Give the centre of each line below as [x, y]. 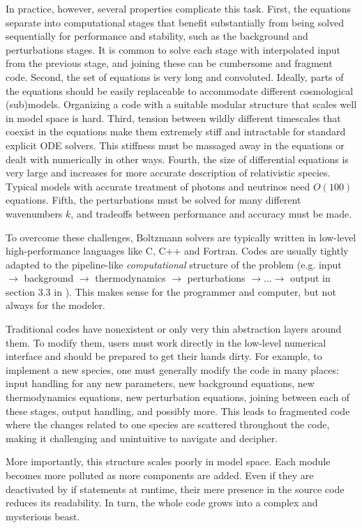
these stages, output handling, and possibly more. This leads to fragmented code [178, 410]
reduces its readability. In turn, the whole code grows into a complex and [162, 503]
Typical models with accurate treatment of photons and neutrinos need [158, 186]
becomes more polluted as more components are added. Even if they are [160, 475]
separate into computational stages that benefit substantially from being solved [175, 22]
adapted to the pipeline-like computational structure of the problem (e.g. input [174, 264]
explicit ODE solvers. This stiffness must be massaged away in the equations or [175, 145]
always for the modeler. [55, 305]
